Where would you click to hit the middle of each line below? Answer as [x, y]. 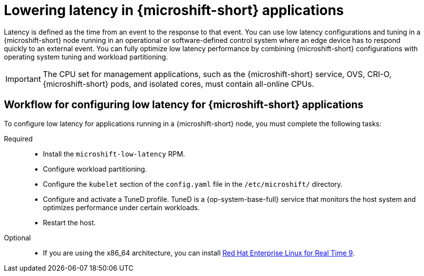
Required [18, 138]
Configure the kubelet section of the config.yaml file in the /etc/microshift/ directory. [193, 184]
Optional [18, 237]
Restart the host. [69, 222]
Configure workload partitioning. [95, 169]
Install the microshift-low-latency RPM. [114, 154]
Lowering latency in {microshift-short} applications [174, 10]
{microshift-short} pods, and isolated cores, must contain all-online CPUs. [178, 84]
